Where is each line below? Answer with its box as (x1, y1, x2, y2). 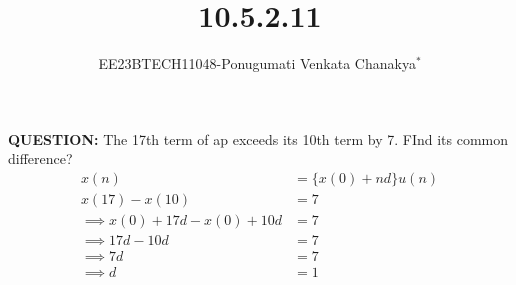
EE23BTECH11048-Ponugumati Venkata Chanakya (98, 53, 416, 74)
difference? (8, 148, 73, 169)
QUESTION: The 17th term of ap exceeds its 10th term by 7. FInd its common (8, 128, 509, 149)
